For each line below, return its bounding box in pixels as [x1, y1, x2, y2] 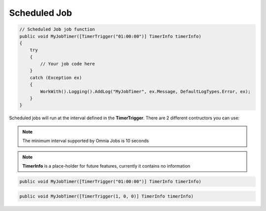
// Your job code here [40, 61, 96, 67]
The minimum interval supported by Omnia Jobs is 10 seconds [22, 138, 149, 144]
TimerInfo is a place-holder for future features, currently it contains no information [22, 163, 191, 169]
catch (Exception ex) [30, 74, 82, 80]
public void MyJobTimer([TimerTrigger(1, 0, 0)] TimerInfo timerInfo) [19, 193, 194, 199]
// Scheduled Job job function [19, 27, 96, 32]
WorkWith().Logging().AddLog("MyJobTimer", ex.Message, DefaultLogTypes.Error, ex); [40, 89, 251, 94]
